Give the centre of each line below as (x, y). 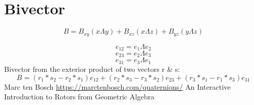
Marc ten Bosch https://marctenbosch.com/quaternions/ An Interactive (118, 86)
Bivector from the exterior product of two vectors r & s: (92, 69)
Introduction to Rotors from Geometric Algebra (79, 97)
